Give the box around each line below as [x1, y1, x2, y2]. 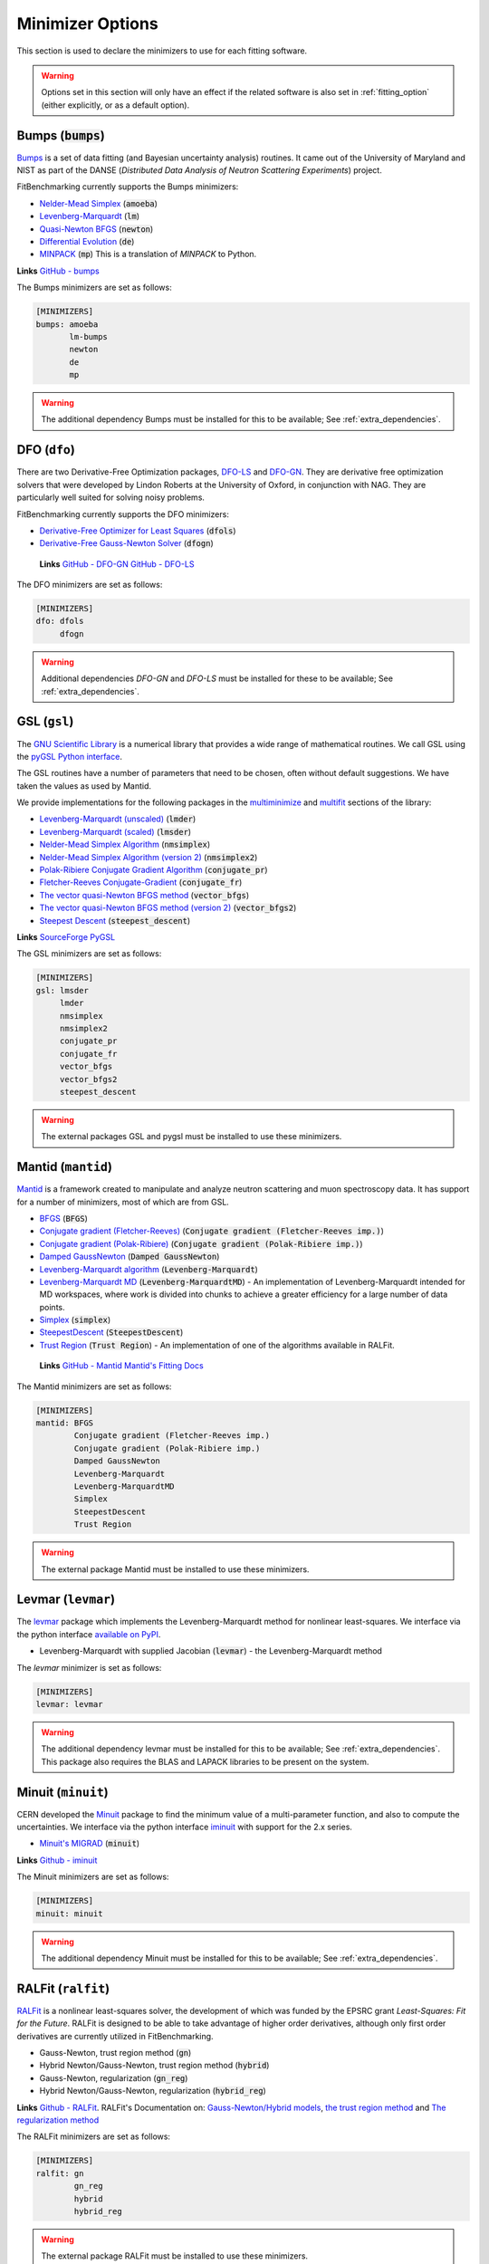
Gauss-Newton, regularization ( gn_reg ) [39, 2072, 188, 2083]
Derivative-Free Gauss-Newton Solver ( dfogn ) [39, 538, 214, 549]
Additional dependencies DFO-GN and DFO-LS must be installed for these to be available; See [41, 673, 394, 684]
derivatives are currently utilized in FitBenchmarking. [16, 2030, 214, 2041]
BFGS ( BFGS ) [39, 1213, 88, 1223]
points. [39, 1301, 65, 1312]
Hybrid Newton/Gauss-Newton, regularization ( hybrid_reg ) [39, 2086, 266, 2096]
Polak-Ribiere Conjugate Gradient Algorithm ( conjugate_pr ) [39, 865, 268, 876]
